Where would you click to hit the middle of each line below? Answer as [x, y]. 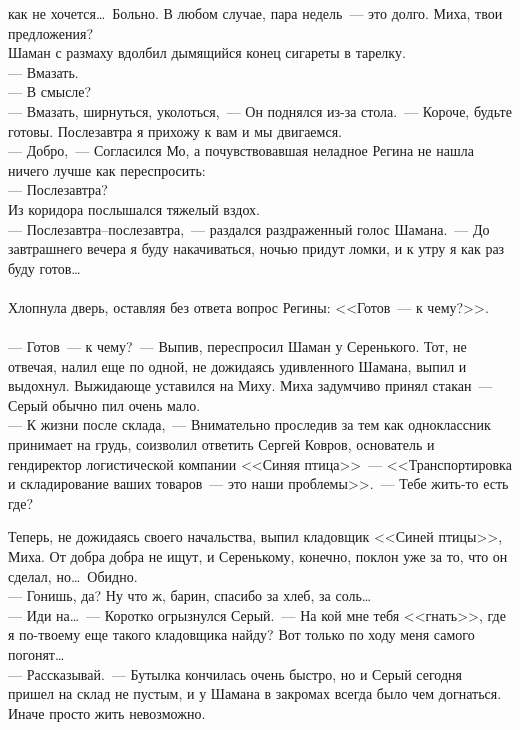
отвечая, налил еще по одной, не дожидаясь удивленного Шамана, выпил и [237, 365]
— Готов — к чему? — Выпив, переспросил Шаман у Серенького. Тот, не [237, 346]
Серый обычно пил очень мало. [104, 404]
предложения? [51, 32]
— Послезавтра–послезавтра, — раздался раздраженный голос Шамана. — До [249, 228]
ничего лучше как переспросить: [107, 169]
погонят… [36, 654]
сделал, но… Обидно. [73, 575]
